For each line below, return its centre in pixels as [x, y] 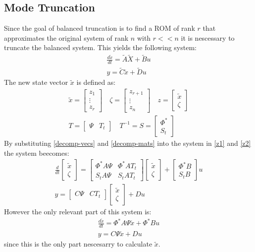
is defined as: [96, 82]
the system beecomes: [37, 153]
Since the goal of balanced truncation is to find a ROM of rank [100, 28]
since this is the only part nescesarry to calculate [78, 244]
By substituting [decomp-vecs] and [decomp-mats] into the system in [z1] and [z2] [127, 143]
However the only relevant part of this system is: [78, 211]
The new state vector [36, 82]
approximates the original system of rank [66, 37]
